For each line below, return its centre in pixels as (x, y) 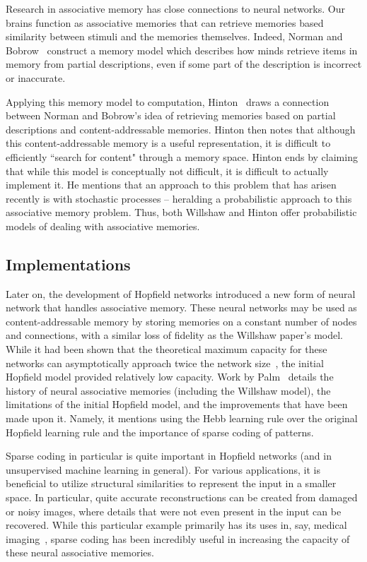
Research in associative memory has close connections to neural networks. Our (175, 8)
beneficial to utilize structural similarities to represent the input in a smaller (171, 483)
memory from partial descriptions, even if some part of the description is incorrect (184, 64)
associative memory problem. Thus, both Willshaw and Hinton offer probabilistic (181, 212)
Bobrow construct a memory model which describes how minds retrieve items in (182, 50)
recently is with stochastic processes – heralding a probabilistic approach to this (179, 198)
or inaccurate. (36, 77)
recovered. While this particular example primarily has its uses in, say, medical (176, 525)
